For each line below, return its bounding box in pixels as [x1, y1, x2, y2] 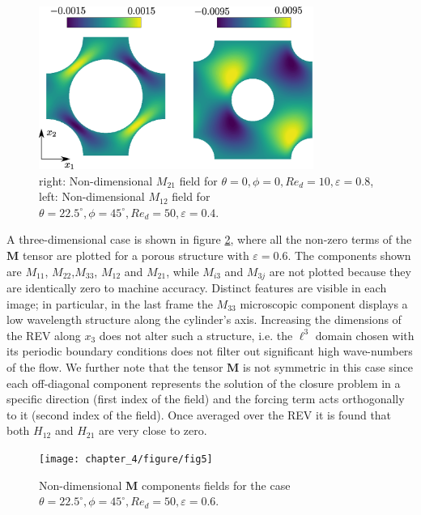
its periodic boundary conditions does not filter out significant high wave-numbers [6, 343, 413, 360]
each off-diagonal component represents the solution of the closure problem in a [6, 374, 401, 391]
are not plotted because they [269, 262, 411, 279]
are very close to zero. [99, 422, 207, 439]
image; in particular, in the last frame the [6, 295, 213, 312]
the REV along [6, 326, 81, 343]
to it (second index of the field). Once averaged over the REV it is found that [6, 406, 392, 423]
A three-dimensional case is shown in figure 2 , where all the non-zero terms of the [6, 231, 412, 248]
